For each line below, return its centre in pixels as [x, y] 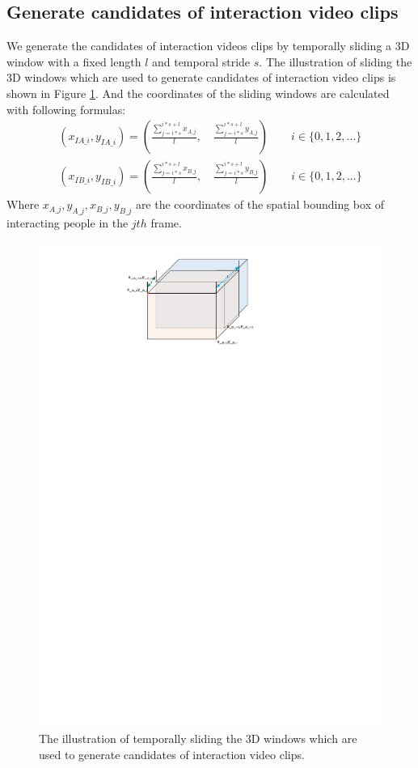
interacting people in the [68, 223]
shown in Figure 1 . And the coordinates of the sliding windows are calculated [198, 93]
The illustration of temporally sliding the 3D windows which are [198, 738]
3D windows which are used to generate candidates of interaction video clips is [201, 77]
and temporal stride [201, 61]
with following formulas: [66, 109]
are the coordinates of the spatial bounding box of [260, 204]
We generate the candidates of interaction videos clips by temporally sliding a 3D [208, 46]
